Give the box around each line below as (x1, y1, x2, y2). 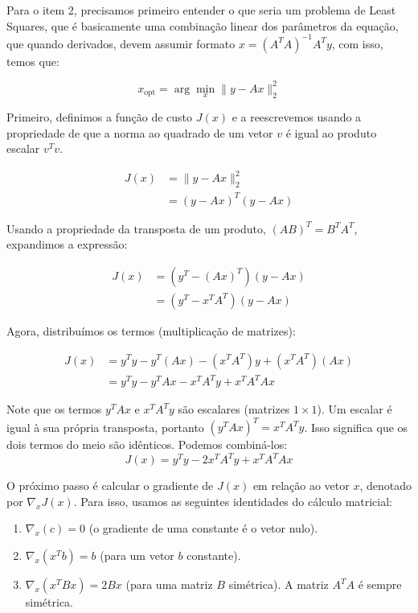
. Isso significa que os (304, 418, 408, 435)
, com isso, (331, 35, 383, 51)
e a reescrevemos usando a (232, 109, 362, 125)
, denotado (359, 477, 412, 494)
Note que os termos (6, 401, 102, 418)
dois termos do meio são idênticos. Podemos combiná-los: (6, 436, 288, 453)
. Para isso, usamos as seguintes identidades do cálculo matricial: (73, 492, 393, 509)
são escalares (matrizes (178, 401, 290, 418)
